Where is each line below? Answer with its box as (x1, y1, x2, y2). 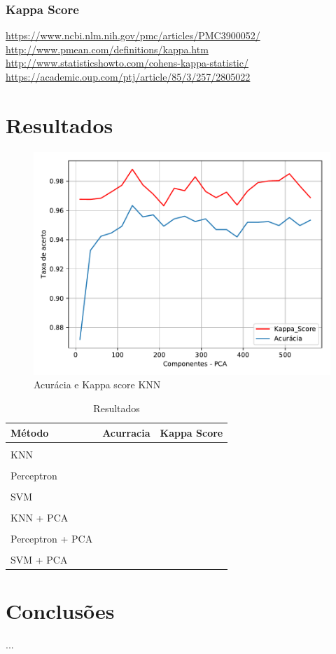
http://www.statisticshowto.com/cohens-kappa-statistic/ (6, 55, 248, 70)
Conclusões (6, 597, 115, 625)
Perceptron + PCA (10, 531, 93, 545)
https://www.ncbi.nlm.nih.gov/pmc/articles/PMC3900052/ (6, 28, 260, 43)
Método (10, 425, 49, 440)
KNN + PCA (10, 510, 69, 524)
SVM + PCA (10, 552, 68, 567)
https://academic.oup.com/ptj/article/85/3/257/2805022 (6, 69, 251, 83)
